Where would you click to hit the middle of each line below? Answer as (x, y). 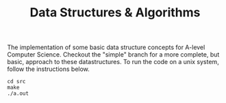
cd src (16, 82)
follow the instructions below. (49, 69)
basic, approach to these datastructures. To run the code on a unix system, (113, 62)
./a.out (18, 93)
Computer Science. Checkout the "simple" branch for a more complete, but (113, 55)
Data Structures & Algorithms (115, 13)
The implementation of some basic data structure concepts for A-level (106, 47)
